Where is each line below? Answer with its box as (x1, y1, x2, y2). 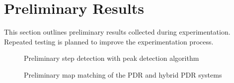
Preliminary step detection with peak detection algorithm (24, 53, 199, 63)
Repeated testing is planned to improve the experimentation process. (4, 36, 214, 46)
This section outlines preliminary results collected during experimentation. (4, 27, 231, 37)
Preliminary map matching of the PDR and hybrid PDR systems (24, 69, 222, 80)
